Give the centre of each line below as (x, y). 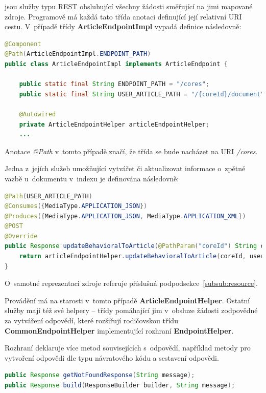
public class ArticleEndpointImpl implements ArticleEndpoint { (116, 64)
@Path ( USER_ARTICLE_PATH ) (49, 196)
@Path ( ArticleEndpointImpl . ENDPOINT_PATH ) (78, 54)
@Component (23, 44)
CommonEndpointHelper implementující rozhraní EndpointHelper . (119, 330)
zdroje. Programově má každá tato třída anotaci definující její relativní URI (123, 16)
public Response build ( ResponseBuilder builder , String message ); (120, 385)
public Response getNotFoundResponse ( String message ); (100, 375)
